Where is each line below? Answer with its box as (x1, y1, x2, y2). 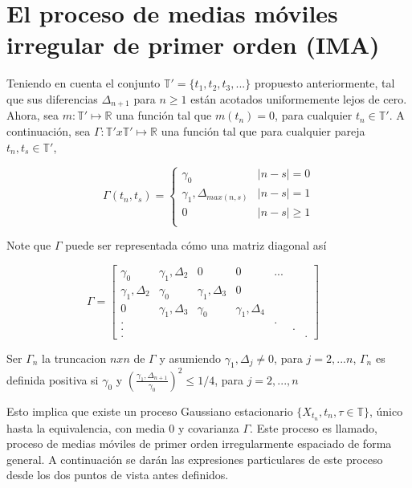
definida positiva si (6, 371, 99, 388)
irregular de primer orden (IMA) (6, 28, 380, 61)
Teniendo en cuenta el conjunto (6, 75, 161, 91)
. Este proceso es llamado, (250, 419, 377, 436)
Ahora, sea (6, 107, 59, 124)
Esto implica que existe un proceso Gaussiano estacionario (6, 402, 293, 419)
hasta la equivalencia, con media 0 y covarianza (6, 419, 239, 436)
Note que (6, 237, 51, 254)
